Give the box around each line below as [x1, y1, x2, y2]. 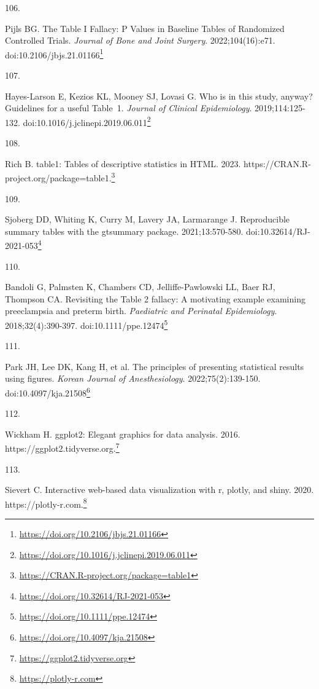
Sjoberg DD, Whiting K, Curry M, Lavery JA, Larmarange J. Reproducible [5, 213, 290, 226]
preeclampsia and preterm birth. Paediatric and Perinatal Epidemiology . [5, 304, 277, 317]
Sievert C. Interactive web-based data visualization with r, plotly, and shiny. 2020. [5, 483, 314, 496]
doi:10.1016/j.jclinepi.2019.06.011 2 [23, 114, 151, 128]
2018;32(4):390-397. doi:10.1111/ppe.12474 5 [5, 317, 168, 331]
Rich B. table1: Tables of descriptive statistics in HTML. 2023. [5, 157, 241, 170]
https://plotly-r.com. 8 [5, 495, 87, 510]
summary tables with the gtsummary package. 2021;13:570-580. [5, 224, 244, 237]
